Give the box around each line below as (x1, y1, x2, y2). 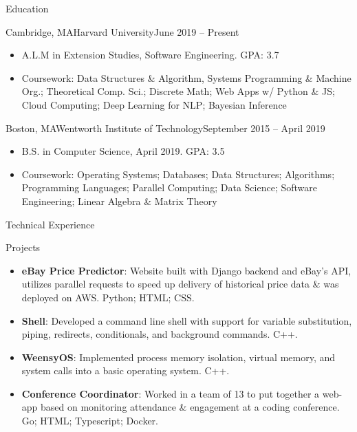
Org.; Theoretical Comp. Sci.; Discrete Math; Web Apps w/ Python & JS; (21, 84, 335, 98)
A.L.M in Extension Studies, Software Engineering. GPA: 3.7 (21, 47, 279, 62)
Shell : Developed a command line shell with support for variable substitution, (21, 313, 352, 327)
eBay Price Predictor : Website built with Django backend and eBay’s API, (21, 263, 351, 277)
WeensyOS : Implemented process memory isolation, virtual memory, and (21, 349, 336, 364)
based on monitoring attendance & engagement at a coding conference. (41, 400, 340, 414)
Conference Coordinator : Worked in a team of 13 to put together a (21, 386, 320, 400)
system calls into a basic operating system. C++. (21, 363, 230, 378)
